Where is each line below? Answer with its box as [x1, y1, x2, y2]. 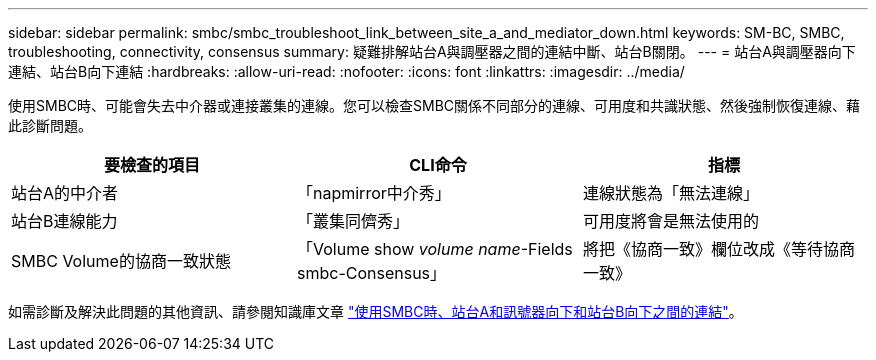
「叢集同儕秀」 [296, 211, 409, 231]
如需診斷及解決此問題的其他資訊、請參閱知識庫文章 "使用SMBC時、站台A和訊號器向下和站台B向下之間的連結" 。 [8, 303, 743, 320]
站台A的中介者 [11, 183, 119, 203]
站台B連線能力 [11, 211, 118, 231]
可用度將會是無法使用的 [582, 211, 759, 231]
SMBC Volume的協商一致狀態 [11, 251, 231, 271]
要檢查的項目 [103, 155, 200, 175]
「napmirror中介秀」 [296, 183, 451, 203]
